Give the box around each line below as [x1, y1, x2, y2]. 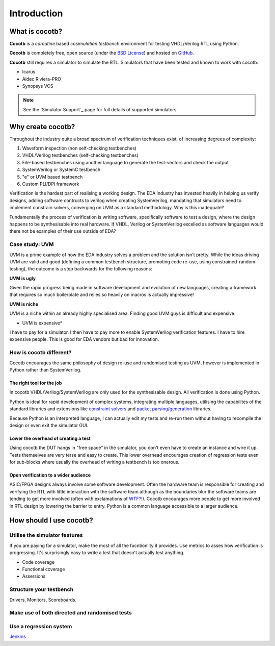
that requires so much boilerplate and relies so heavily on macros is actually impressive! [9, 291, 194, 298]
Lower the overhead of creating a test [9, 435, 91, 441]
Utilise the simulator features [9, 532, 83, 539]
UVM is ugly [9, 275, 36, 281]
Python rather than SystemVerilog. [9, 366, 81, 372]
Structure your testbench [9, 586, 74, 593]
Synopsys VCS [22, 83, 53, 89]
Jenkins [9, 633, 26, 640]
